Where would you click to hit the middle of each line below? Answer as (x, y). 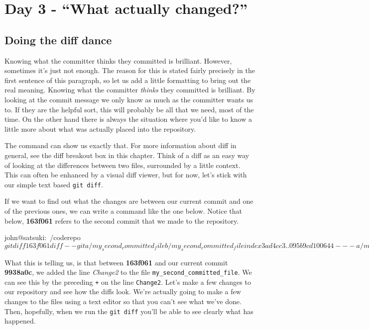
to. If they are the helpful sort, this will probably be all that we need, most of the (129, 109)
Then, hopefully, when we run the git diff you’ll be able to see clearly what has (129, 311)
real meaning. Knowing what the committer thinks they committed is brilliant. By (130, 90)
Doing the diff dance (58, 40)
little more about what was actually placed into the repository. (100, 128)
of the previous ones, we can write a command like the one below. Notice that (123, 210)
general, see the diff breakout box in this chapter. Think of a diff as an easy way (127, 155)
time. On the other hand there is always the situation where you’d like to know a (128, 119)
